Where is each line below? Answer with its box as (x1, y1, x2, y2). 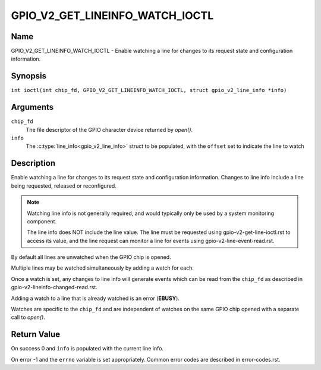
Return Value (11, 330, 61, 340)
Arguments (11, 102, 54, 112)
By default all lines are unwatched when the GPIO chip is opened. (11, 254, 172, 261)
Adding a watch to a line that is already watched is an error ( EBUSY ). (11, 295, 180, 302)
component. (27, 217, 56, 225)
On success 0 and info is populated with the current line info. (11, 345, 163, 352)
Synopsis (11, 71, 47, 81)
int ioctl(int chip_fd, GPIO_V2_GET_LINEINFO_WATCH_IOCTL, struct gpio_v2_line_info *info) (11, 87, 287, 94)
